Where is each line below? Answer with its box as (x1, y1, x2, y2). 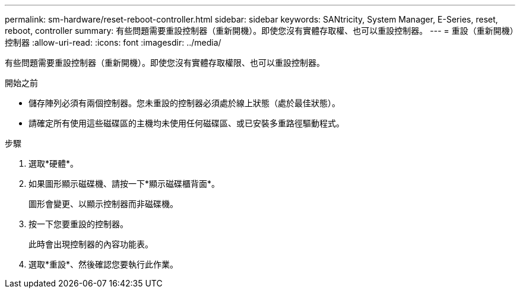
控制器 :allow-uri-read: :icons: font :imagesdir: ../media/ (5, 37, 221, 47)
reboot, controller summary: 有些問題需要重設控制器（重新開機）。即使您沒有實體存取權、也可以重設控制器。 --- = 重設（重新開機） (5, 26, 514, 36)
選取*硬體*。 (28, 158, 79, 168)
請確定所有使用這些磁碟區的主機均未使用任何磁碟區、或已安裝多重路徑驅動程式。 (28, 118, 344, 128)
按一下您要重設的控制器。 (28, 219, 128, 229)
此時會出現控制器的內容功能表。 (28, 239, 153, 249)
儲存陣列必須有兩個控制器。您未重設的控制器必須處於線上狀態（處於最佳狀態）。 (28, 98, 340, 108)
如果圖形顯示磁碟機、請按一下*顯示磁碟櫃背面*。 (28, 179, 220, 189)
